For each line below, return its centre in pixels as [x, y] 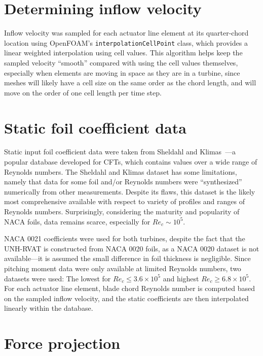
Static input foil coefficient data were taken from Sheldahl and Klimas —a [120, 152]
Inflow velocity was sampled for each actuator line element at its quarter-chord [126, 33]
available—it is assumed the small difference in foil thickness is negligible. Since [127, 258]
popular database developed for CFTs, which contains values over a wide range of [131, 162]
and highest [181, 278]
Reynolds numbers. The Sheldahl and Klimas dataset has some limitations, [121, 171]
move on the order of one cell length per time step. [83, 92]
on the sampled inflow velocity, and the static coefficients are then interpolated [126, 298]
